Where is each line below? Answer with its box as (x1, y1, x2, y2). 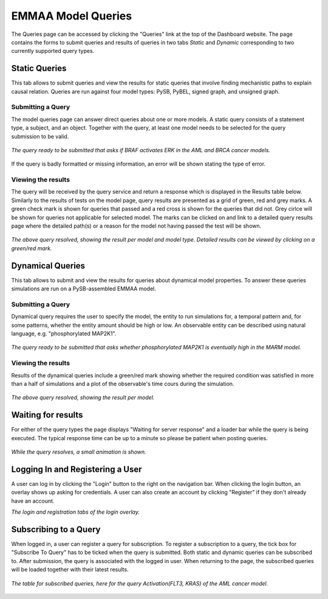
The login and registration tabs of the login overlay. (11, 508, 140, 516)
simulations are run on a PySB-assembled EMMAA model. (11, 285, 156, 292)
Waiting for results (11, 410, 83, 420)
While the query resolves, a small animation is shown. (11, 448, 146, 456)
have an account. (11, 497, 55, 505)
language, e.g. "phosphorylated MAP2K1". (11, 330, 117, 337)
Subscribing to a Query (11, 524, 101, 534)
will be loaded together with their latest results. (11, 566, 129, 573)
